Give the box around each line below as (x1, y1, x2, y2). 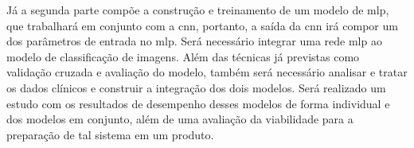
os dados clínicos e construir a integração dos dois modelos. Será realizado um (6, 79, 386, 95)
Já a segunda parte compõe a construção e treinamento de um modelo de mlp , (6, 2, 389, 18)
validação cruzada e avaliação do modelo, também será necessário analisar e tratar (6, 64, 408, 80)
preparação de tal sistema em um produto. (6, 126, 214, 142)
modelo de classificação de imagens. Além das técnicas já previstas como (6, 48, 360, 64)
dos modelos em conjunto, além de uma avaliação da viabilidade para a (6, 111, 353, 127)
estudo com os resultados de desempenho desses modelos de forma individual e (6, 95, 390, 111)
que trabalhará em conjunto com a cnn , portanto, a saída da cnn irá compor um (6, 17, 398, 33)
